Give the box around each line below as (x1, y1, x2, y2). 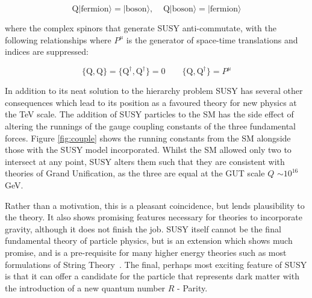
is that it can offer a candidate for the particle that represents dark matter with (5, 270, 299, 282)
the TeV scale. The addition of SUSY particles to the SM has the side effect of (5, 108, 294, 120)
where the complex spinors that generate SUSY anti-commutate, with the (5, 22, 276, 34)
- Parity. (177, 281, 208, 294)
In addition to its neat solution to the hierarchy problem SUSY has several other (5, 84, 303, 97)
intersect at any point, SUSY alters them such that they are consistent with (5, 155, 285, 167)
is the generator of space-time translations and (126, 33, 298, 46)
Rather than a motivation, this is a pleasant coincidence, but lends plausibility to (5, 199, 305, 211)
